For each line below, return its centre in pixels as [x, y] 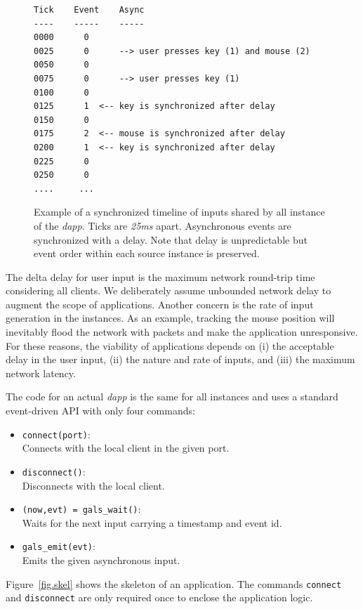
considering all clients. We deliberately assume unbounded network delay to [169, 290]
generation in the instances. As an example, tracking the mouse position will [170, 318]
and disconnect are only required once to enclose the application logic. [159, 597]
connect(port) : [56, 434]
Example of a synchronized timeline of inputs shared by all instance [179, 212]
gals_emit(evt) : [59, 546]
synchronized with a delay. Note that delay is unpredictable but [171, 239]
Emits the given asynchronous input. [101, 560]
